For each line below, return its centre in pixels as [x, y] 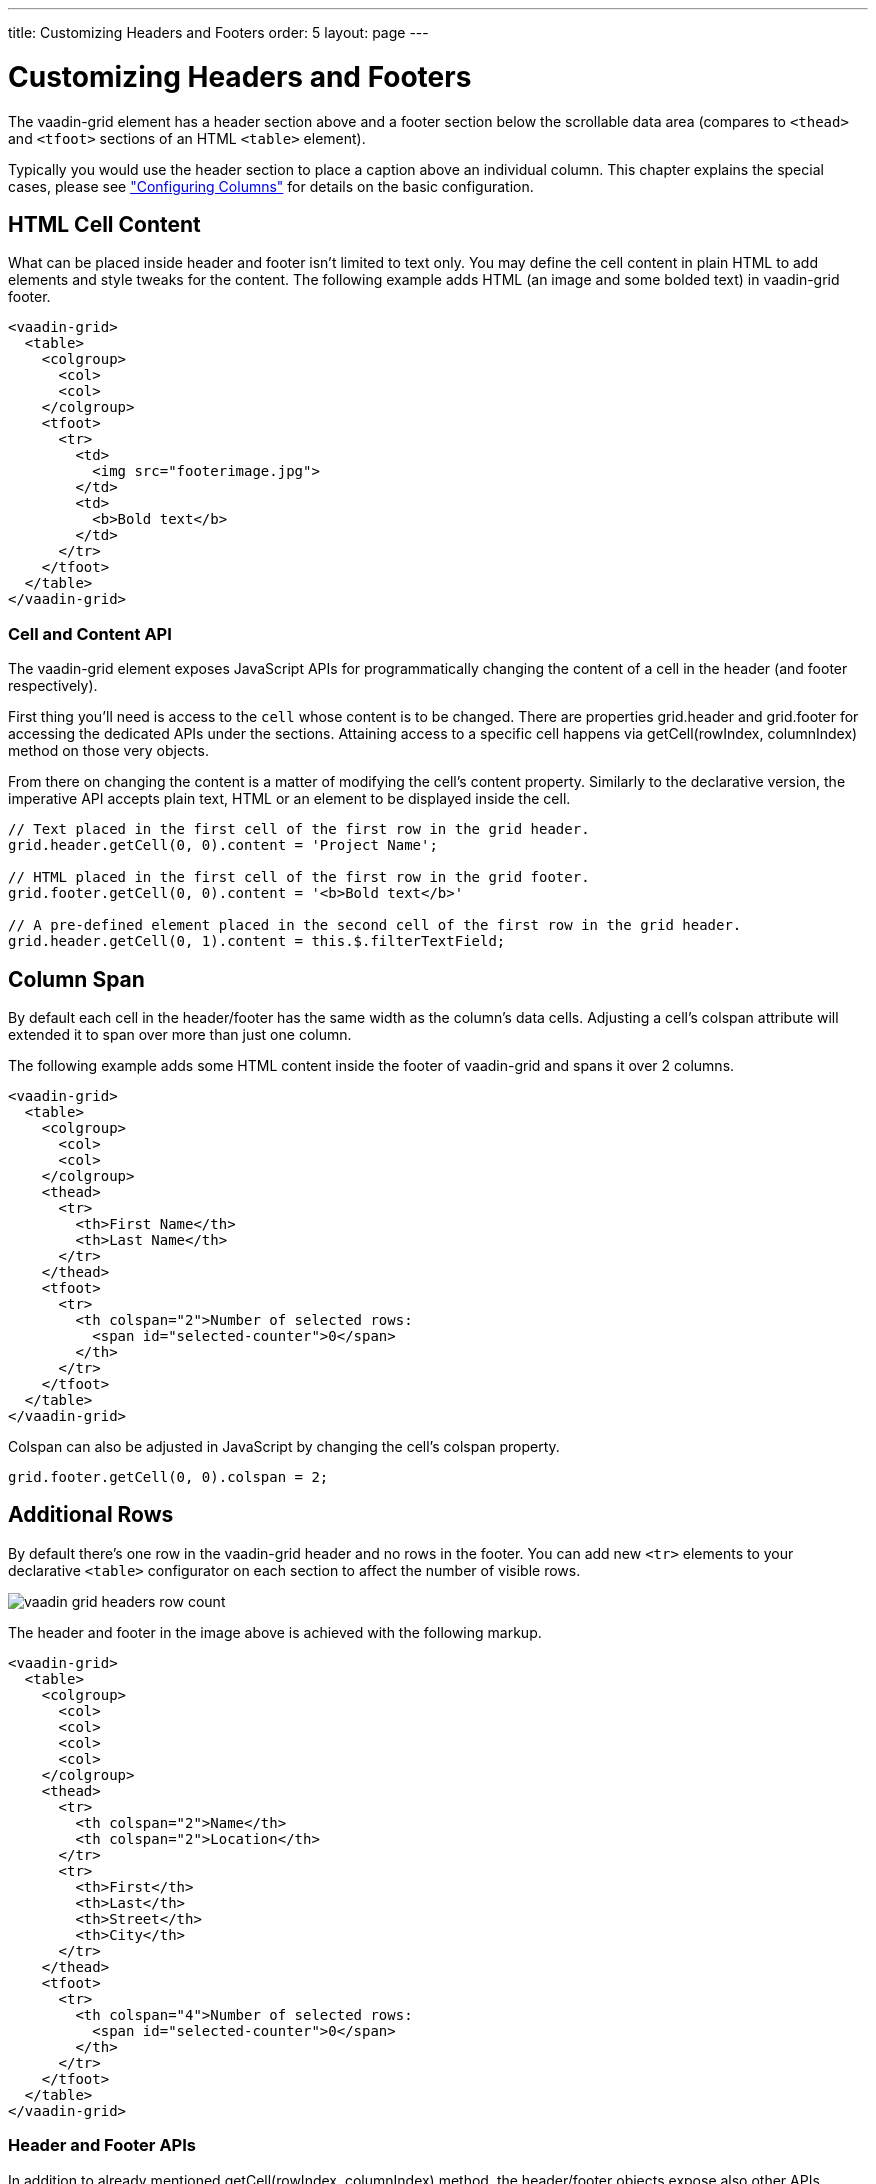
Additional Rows [91, 1515]
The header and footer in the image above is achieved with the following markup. [275, 1632]
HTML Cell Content [104, 224]
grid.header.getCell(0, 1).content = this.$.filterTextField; [257, 941]
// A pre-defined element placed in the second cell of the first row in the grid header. [375, 925]
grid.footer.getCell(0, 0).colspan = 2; [168, 1476]
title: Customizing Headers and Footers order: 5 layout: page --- [218, 32]
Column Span [76, 979]
